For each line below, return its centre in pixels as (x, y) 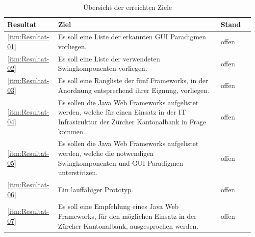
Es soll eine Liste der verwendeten (109, 58)
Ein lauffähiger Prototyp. (96, 189)
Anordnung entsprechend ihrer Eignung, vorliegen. (134, 90)
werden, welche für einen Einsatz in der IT (122, 112)
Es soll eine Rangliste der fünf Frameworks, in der (133, 80)
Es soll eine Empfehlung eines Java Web (118, 206)
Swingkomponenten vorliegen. (102, 68)
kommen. (72, 131)
